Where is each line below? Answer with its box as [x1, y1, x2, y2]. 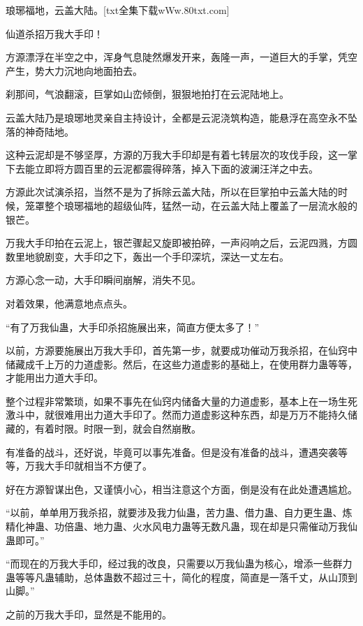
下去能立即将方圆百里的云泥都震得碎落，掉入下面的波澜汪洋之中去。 [6, 161, 318, 175]
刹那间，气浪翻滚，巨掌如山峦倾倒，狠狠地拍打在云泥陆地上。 [6, 87, 289, 101]
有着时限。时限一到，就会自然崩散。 [34, 421, 201, 436]
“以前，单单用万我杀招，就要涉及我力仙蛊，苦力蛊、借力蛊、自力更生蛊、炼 [6, 505, 353, 520]
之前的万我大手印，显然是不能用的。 [6, 607, 172, 621]
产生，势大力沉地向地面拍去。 [6, 63, 142, 78]
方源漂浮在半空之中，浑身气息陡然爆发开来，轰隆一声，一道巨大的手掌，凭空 [6, 50, 357, 64]
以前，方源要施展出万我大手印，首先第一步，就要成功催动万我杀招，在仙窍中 [6, 343, 357, 358]
